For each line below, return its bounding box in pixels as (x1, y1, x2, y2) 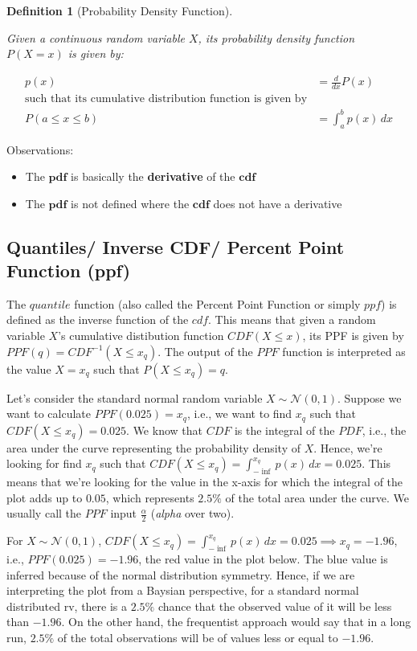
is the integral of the (234, 421, 335, 438)
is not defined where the (71, 194, 190, 211)
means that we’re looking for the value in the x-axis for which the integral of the (6, 473, 403, 490)
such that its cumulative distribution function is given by (24, 93, 308, 105)
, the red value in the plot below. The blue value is (138, 550, 388, 567)
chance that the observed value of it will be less (157, 597, 392, 614)
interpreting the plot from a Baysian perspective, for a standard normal (6, 582, 359, 599)
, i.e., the (362, 421, 407, 438)
